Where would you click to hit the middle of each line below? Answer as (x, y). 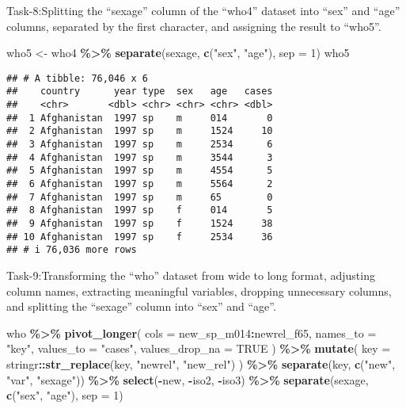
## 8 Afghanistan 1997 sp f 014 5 (140, 210)
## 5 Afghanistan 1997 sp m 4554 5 (140, 171)
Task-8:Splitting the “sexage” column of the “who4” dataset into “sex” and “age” (203, 10)
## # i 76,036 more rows (72, 250)
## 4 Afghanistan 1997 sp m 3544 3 (140, 157)
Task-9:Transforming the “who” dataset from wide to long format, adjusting (191, 275)
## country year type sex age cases (140, 92)
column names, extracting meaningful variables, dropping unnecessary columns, (199, 291)
